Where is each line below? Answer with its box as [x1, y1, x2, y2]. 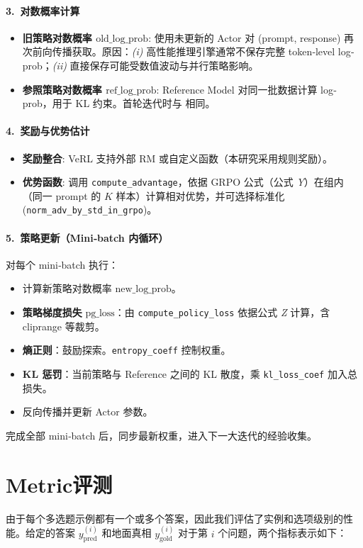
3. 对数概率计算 [6, 3, 80, 18]
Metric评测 [6, 469, 113, 498]
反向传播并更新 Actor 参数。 [22, 404, 153, 419]
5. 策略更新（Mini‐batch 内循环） [6, 230, 169, 245]
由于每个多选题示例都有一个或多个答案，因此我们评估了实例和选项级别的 [6, 510, 343, 525]
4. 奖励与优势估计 [6, 123, 90, 138]
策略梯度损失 [22, 305, 82, 320]
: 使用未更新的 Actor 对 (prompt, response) [148, 30, 341, 45]
